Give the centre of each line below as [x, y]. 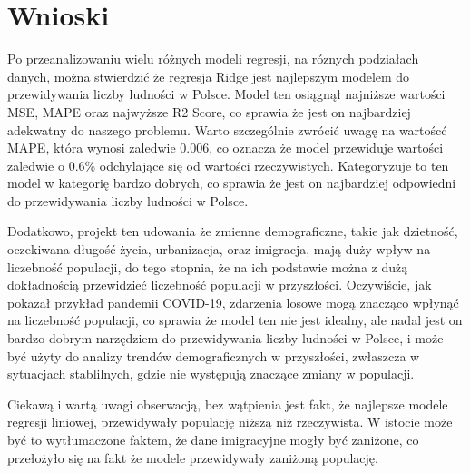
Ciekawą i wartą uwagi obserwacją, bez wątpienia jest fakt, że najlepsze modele [228, 404]
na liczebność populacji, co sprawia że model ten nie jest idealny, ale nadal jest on [235, 320]
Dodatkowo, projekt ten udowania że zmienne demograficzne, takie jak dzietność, [233, 231]
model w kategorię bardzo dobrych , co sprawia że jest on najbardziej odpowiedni [232, 183]
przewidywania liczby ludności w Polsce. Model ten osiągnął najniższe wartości [226, 94]
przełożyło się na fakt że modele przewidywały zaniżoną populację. [193, 457]
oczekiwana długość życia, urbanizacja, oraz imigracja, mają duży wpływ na [219, 249]
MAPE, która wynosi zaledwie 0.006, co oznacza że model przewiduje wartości [225, 148]
